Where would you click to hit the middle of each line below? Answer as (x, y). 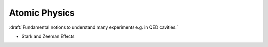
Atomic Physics (42, 13)
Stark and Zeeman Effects (48, 36)
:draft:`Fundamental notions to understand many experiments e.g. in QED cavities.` (94, 27)
